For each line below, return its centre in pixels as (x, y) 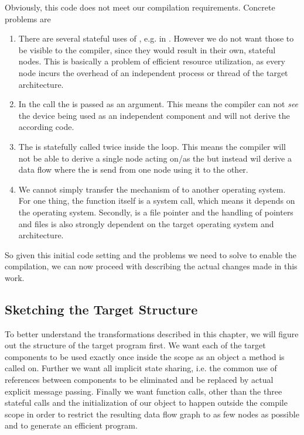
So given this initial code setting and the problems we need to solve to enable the (151, 254)
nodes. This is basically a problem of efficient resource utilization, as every (152, 61)
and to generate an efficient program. (71, 425)
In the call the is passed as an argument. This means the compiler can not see (158, 104)
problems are (28, 18)
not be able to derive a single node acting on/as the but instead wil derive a (155, 158)
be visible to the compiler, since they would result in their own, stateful (147, 49)
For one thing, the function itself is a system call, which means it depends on (157, 201)
